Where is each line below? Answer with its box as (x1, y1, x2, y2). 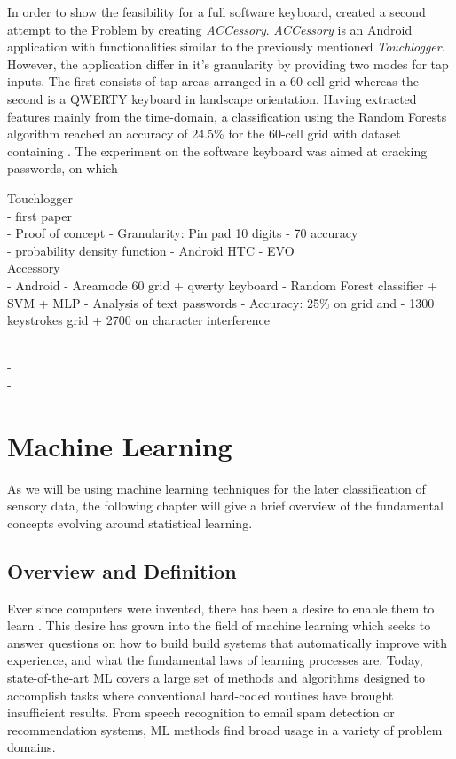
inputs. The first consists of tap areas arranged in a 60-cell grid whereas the (7, 72, 419, 91)
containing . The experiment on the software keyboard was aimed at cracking (7, 141, 428, 160)
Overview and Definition (7, 557, 237, 584)
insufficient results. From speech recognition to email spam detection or (7, 703, 395, 722)
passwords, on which (7, 159, 118, 178)
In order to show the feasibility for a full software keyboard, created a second (7, 3, 426, 20)
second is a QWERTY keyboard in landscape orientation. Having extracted (7, 89, 417, 107)
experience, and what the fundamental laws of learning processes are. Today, (7, 651, 423, 669)
